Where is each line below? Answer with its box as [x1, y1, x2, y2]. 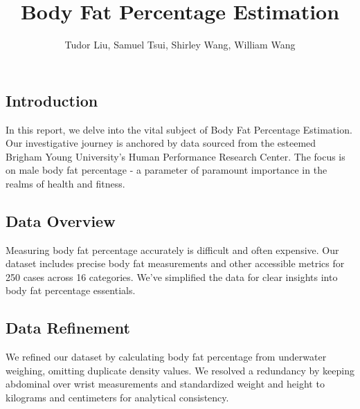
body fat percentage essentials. [6, 283, 136, 298]
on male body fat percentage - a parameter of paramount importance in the [6, 163, 327, 177]
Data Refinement [6, 317, 130, 338]
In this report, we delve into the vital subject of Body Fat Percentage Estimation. [6, 122, 352, 136]
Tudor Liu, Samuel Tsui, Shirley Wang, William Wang [64, 37, 296, 52]
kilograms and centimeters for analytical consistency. [6, 390, 229, 405]
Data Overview [6, 210, 116, 231]
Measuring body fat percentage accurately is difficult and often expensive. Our [6, 242, 339, 257]
